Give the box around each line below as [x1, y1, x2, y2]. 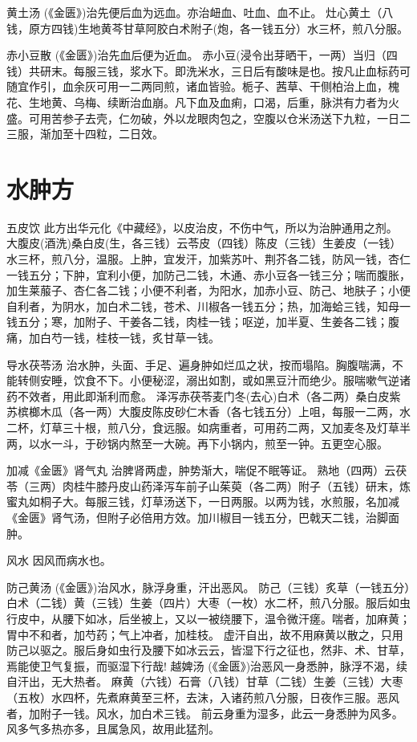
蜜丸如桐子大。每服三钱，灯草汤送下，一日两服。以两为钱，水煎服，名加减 [6, 493, 399, 510]
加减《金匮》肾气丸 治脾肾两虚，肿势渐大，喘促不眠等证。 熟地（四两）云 [6, 462, 396, 479]
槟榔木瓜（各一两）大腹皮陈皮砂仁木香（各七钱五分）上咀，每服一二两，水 [17, 403, 411, 420]
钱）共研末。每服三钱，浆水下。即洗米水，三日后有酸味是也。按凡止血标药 [6, 62, 399, 79]
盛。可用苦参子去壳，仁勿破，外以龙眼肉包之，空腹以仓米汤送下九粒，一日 [6, 109, 399, 126]
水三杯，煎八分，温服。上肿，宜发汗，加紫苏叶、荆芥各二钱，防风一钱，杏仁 [6, 251, 411, 267]
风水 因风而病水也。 [6, 552, 111, 569]
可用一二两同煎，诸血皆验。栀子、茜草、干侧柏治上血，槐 [95, 78, 399, 95]
